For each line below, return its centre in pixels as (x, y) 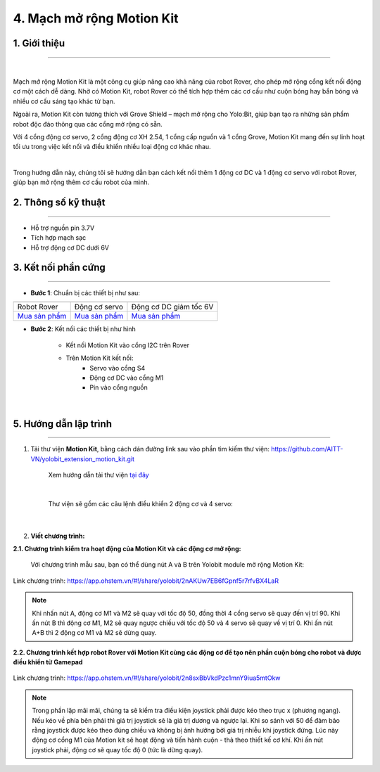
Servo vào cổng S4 (118, 368)
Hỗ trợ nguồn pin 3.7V (63, 228)
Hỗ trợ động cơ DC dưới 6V (70, 247)
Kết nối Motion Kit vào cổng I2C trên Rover (128, 345)
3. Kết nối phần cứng (59, 268)
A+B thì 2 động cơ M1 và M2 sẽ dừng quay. (94, 633)
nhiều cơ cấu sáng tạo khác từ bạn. (64, 101)
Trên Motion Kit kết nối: (100, 358)
